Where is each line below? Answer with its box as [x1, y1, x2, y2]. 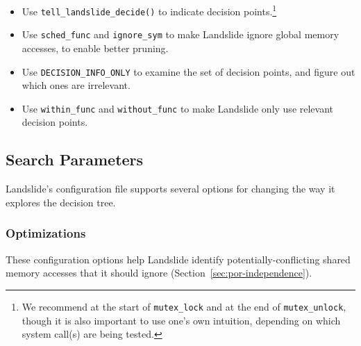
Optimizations [6, 224, 86, 242]
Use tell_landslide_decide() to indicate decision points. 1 [22, 2, 277, 18]
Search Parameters [6, 149, 144, 170]
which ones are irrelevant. [22, 78, 131, 92]
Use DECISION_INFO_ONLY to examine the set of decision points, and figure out [22, 64, 355, 79]
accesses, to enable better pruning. [22, 40, 169, 55]
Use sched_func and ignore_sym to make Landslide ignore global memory [22, 27, 339, 42]
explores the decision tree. [6, 195, 116, 209]
